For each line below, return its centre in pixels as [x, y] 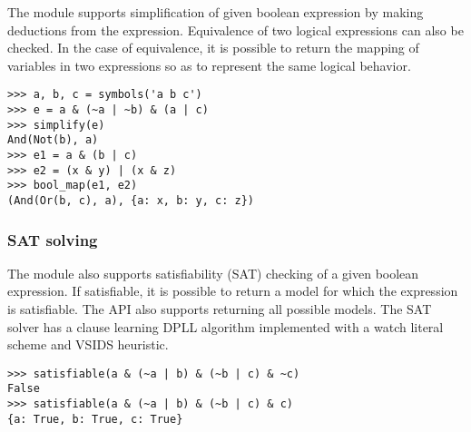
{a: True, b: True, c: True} [95, 419]
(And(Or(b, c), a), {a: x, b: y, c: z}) [131, 200]
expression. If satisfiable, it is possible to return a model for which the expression [233, 291]
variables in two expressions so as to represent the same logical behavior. [209, 65]
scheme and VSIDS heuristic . [88, 344]
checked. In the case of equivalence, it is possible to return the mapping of [213, 48]
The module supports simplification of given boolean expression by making [216, 12]
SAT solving [53, 239]
